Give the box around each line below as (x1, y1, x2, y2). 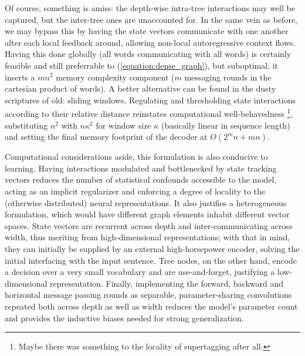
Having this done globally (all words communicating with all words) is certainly (5, 48, 292, 60)
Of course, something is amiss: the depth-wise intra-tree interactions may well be (5, 2, 295, 14)
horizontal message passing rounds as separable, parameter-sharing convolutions (5, 288, 292, 301)
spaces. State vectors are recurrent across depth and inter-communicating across (5, 219, 293, 231)
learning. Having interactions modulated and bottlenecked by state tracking (5, 162, 277, 174)
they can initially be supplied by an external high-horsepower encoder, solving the (5, 242, 300, 254)
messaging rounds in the (184, 70, 272, 83)
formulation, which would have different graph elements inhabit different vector (5, 208, 290, 220)
